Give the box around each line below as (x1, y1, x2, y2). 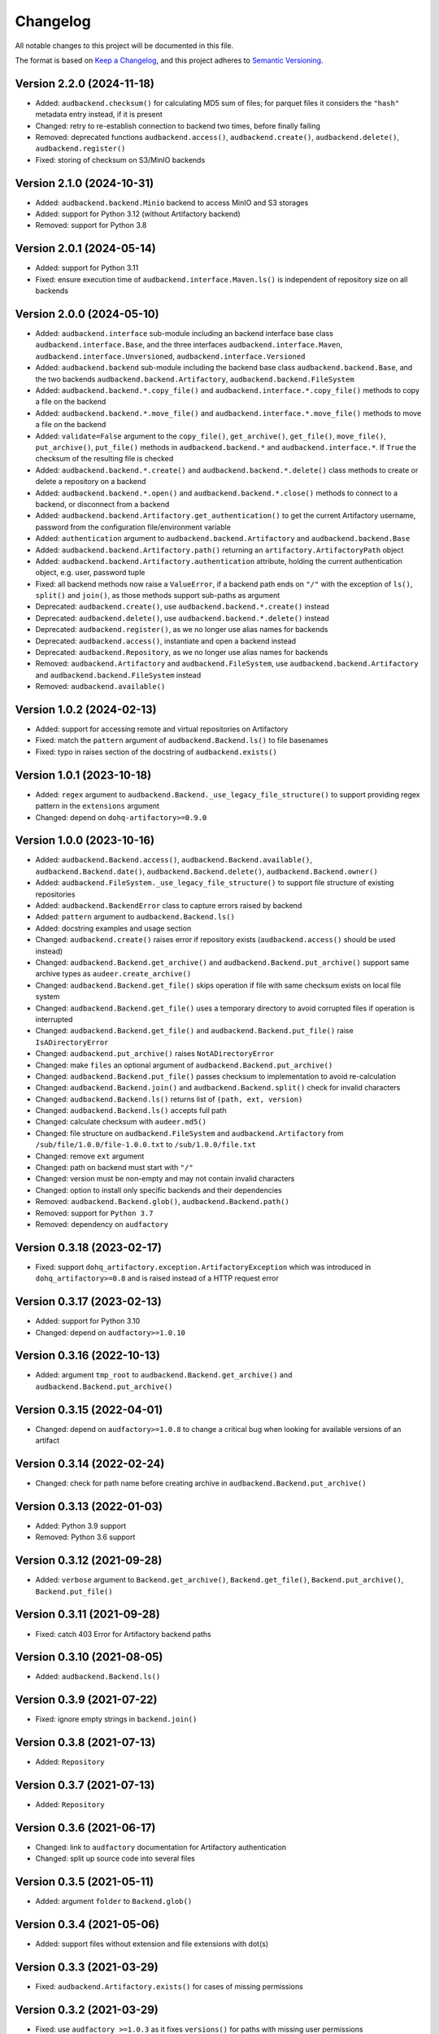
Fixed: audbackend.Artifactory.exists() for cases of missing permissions (35, 1982, 304, 1992)
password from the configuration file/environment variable (35, 522, 232, 532)
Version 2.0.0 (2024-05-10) (15, 307, 159, 321)
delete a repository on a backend (35, 477, 146, 487)
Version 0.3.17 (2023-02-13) (15, 1294, 163, 1309)
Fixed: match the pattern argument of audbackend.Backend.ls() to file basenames (35, 735, 328, 745)
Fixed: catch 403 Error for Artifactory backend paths (35, 1629, 211, 1639)
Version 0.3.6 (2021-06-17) (15, 1821, 156, 1835)
